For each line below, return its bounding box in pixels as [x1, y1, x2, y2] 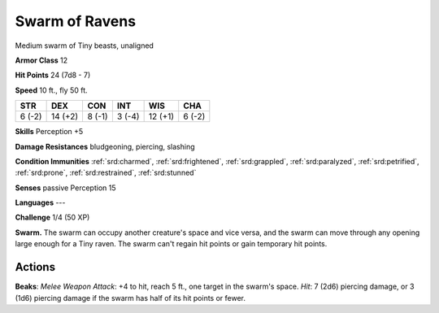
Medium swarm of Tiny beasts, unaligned [15, 41, 154, 50]
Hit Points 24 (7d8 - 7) [15, 70, 91, 80]
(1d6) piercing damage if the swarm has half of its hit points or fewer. [15, 293, 246, 302]
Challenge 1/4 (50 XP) [15, 212, 90, 223]
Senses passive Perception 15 [15, 183, 116, 193]
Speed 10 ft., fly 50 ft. [15, 85, 89, 95]
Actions [15, 260, 56, 274]
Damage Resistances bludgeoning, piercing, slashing [15, 141, 195, 151]
